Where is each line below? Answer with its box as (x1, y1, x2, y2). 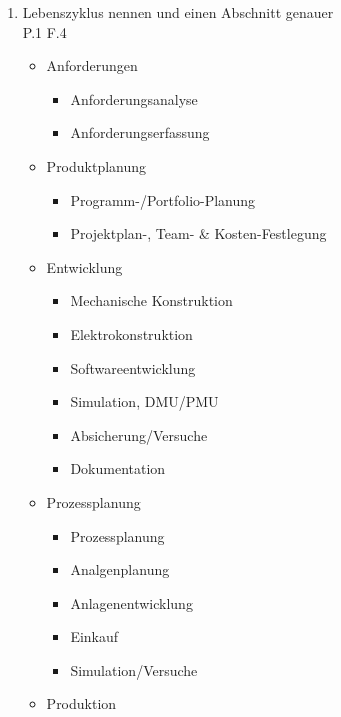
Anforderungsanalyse (70, 88, 198, 109)
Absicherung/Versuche (70, 424, 208, 445)
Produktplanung (46, 155, 147, 176)
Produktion (46, 693, 117, 714)
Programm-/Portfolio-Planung (70, 189, 256, 210)
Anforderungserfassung (70, 122, 210, 143)
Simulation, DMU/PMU (70, 391, 219, 412)
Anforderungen (46, 55, 138, 76)
